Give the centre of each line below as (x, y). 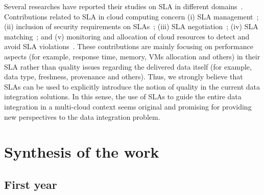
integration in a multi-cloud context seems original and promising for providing (128, 106)
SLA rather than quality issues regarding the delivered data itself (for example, (128, 66)
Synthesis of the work (82, 152)
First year (31, 184)
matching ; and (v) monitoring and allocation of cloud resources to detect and (127, 36)
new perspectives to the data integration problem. (82, 116)
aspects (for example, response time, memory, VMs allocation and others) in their (132, 56)
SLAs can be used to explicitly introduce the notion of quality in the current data (132, 86)
